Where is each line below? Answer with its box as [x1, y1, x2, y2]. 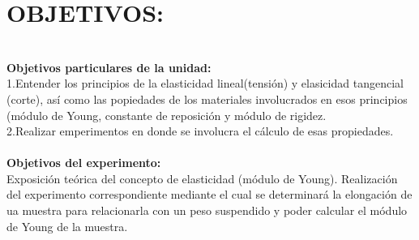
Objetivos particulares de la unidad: [6, 58, 212, 75]
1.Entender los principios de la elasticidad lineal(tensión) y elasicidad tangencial [6, 75, 404, 92]
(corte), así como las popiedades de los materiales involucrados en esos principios [6, 90, 408, 107]
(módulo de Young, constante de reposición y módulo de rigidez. [6, 106, 327, 123]
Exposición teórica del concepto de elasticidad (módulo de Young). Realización [6, 169, 398, 186]
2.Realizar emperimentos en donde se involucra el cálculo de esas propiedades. [6, 122, 394, 139]
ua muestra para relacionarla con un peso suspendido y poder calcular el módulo [6, 202, 408, 219]
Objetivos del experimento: [6, 154, 161, 171]
